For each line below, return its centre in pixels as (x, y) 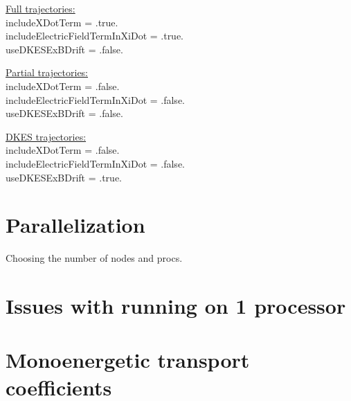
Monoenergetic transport (128, 360)
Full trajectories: (40, 8)
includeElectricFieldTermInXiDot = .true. (95, 36)
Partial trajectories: (47, 72)
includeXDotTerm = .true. (62, 22)
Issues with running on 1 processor (176, 306)
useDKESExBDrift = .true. (64, 177)
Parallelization (75, 225)
